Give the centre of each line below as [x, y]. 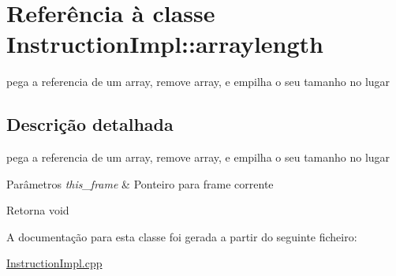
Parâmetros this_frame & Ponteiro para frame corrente [140, 183]
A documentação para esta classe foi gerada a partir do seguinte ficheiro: [182, 236]
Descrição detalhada [90, 124]
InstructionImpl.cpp [54, 263]
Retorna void [38, 210]
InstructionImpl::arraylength [165, 44]
